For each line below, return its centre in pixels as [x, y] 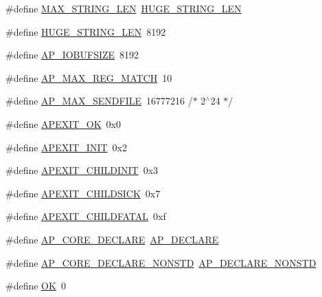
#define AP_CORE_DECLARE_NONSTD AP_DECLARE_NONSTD [161, 262]
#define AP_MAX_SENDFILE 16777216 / [99, 101]
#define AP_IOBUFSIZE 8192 [72, 55]
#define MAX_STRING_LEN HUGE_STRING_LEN [124, 8]
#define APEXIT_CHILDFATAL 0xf [86, 216]
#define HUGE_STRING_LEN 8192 [86, 31]
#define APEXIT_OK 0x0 [64, 123]
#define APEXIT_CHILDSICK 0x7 [83, 193]
